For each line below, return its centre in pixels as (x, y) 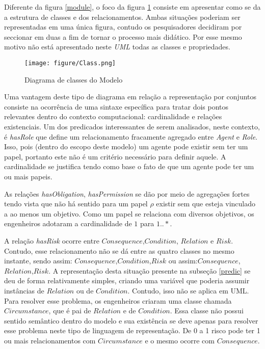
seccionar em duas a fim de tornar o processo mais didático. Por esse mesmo (123, 36)
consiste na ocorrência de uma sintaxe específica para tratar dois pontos (116, 106)
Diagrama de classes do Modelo (74, 79)
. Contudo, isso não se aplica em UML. (188, 290)
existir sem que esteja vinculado (206, 204)
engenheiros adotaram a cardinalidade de (68, 223)
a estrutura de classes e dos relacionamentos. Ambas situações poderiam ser (122, 17)
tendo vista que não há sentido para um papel (76, 204)
